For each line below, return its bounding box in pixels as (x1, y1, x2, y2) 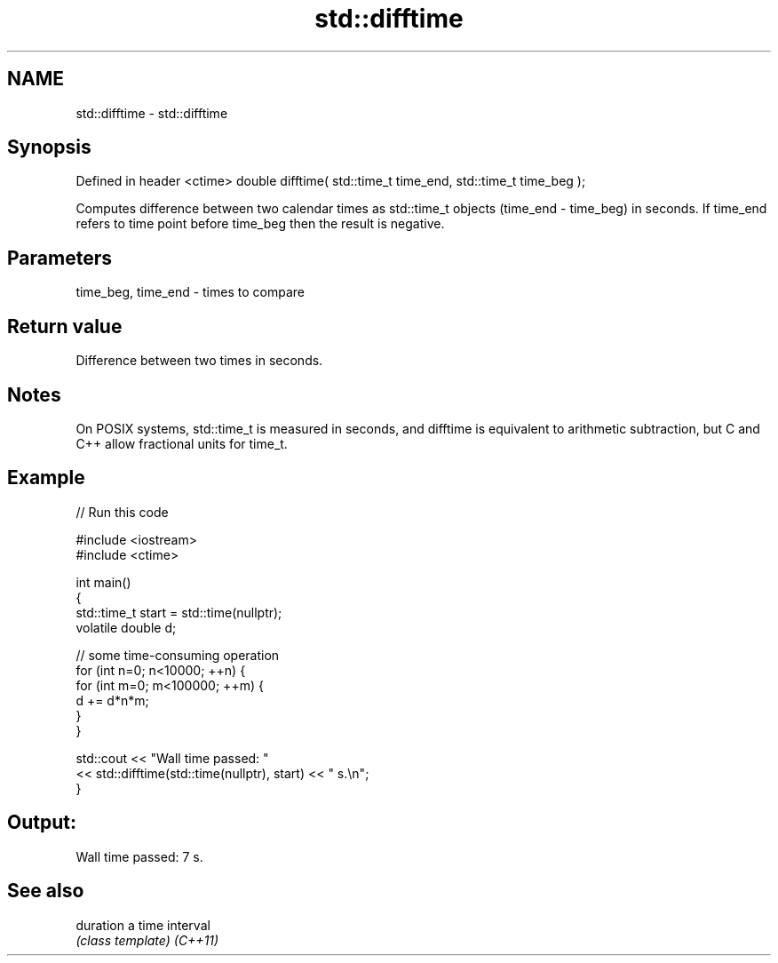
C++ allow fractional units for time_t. (75, 435, 288, 451)
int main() (75, 574, 131, 590)
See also (7, 879, 84, 903)
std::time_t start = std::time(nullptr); (75, 604, 282, 620)
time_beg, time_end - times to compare (75, 284, 305, 300)
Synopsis (7, 136, 91, 159)
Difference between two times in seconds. (75, 353, 323, 369)
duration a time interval (75, 917, 210, 933)
